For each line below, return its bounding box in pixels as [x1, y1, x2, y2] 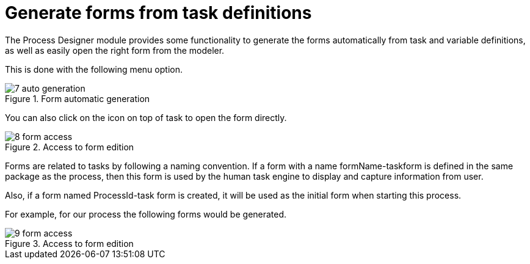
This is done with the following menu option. [5, 64, 183, 75]
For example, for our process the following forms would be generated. [5, 208, 287, 219]
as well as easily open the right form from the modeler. [5, 45, 225, 56]
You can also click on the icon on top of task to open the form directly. [5, 112, 287, 123]
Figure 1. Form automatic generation [5, 93, 150, 104]
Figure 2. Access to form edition [5, 141, 134, 152]
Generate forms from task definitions [5, 2, 312, 23]
